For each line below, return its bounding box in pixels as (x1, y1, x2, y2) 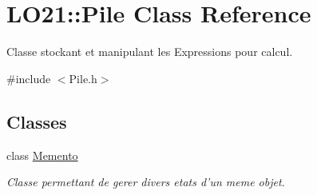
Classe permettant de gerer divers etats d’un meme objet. (6, 173, 285, 190)
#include (6, 70, 51, 86)
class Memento (6, 146, 78, 163)
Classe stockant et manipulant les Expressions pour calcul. (6, 43, 293, 60)
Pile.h (69, 70, 97, 86)
